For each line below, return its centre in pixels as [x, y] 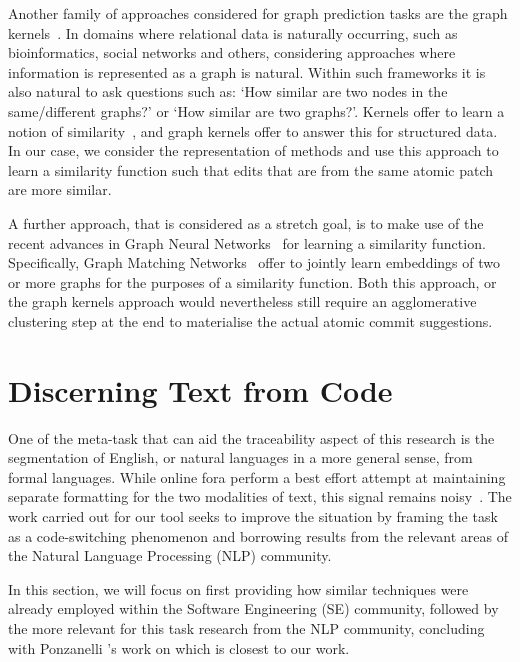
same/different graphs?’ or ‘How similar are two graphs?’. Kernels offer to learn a [256, 110]
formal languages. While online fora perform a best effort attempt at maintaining [257, 476]
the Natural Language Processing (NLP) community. [170, 555]
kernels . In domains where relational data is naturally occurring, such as [233, 32]
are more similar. [60, 189]
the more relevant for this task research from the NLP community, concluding [246, 627]
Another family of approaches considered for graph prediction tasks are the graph [258, 13]
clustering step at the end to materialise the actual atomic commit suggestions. [250, 320]
